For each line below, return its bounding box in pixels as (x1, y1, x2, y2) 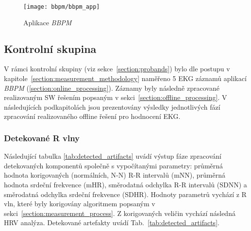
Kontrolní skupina (4, 41, 97, 56)
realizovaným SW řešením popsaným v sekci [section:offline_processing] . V (4, 92, 227, 102)
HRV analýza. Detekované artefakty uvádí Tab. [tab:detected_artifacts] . (4, 217, 219, 228)
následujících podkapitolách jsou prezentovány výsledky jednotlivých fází (4, 101, 220, 112)
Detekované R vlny (4, 132, 80, 144)
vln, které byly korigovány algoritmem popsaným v (4, 198, 155, 209)
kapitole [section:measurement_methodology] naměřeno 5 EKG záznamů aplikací (4, 73, 247, 83)
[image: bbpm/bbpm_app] (23, 3, 100, 10)
